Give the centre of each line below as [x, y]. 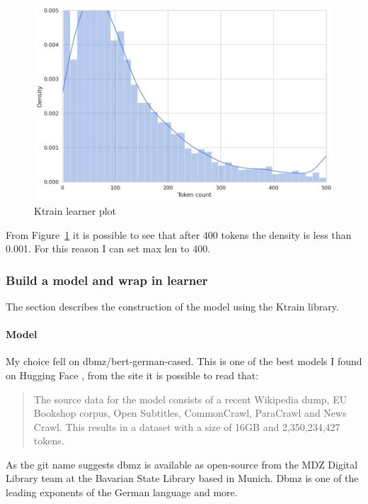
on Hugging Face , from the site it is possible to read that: [132, 375]
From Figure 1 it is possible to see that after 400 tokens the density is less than [179, 234]
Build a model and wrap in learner [107, 280]
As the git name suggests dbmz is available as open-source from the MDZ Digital [182, 464]
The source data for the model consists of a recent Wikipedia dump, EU [190, 399]
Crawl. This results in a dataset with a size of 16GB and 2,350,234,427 [187, 426]
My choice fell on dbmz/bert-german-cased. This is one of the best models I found [184, 361]
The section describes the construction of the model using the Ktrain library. [172, 306]
